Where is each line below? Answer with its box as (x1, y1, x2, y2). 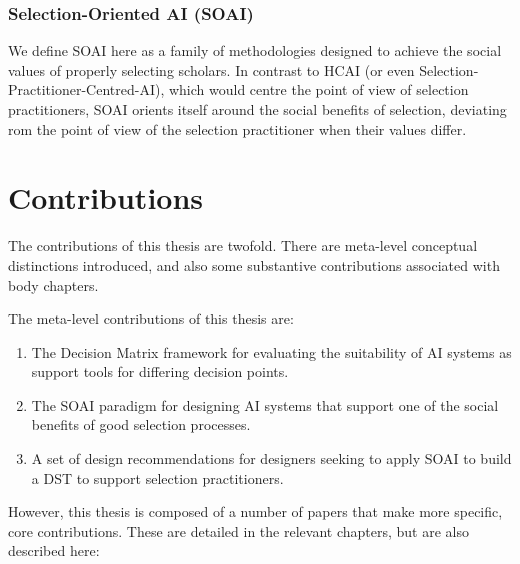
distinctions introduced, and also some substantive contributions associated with (8, 254, 500, 275)
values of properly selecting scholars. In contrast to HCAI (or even (8, 59, 415, 80)
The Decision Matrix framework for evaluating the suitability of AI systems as (31, 341, 512, 362)
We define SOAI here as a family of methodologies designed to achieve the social (8, 40, 502, 61)
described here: (8, 540, 100, 561)
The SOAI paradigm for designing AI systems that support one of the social (31, 394, 499, 415)
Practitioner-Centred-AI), (8, 79, 165, 100)
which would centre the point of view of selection (168, 79, 469, 100)
